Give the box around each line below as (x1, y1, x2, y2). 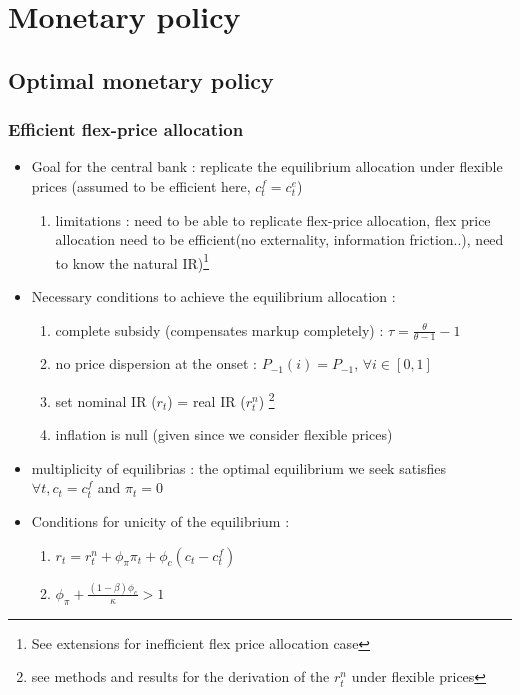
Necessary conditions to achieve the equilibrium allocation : (31, 286, 396, 306)
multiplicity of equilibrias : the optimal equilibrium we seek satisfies (31, 457, 447, 478)
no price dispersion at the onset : (55, 353, 257, 374)
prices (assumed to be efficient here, (31, 175, 251, 196)
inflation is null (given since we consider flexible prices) (55, 424, 393, 445)
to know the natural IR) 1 (55, 249, 210, 273)
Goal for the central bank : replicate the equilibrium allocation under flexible (31, 156, 503, 177)
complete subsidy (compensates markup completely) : (55, 319, 384, 340)
